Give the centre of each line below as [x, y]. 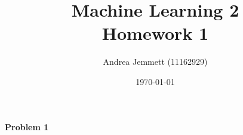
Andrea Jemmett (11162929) [155, 62]
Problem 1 [27, 126]
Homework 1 [155, 33]
